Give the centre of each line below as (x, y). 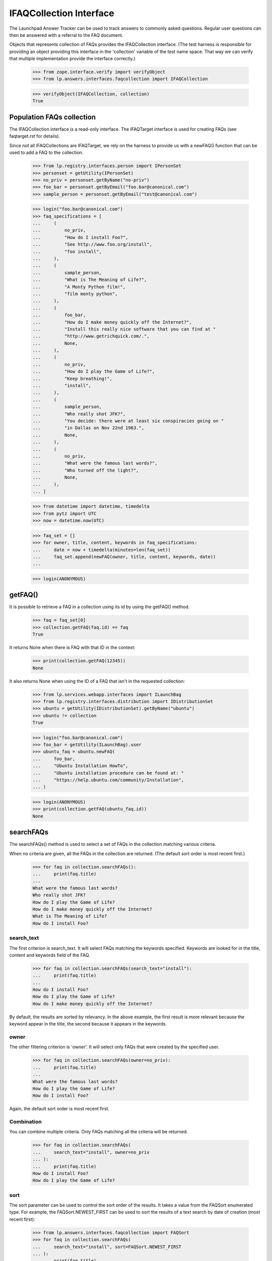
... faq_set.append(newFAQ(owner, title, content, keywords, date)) (124, 557)
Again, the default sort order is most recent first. (59, 1109)
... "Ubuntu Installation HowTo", (80, 766)
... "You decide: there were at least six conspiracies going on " (128, 421)
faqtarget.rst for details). (35, 136)
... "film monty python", (75, 294)
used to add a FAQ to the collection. (46, 153)
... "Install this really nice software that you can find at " (124, 329)
